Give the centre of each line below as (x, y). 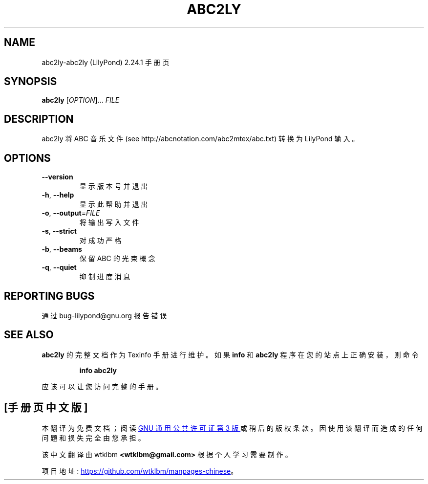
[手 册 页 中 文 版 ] (46, 408)
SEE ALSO (29, 335)
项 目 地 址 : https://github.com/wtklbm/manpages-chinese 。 (140, 471)
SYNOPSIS (31, 82)
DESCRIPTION (39, 119)
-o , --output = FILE (71, 213)
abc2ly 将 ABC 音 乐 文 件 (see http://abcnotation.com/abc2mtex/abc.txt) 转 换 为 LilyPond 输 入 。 (200, 139)
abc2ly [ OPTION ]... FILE (81, 100)
